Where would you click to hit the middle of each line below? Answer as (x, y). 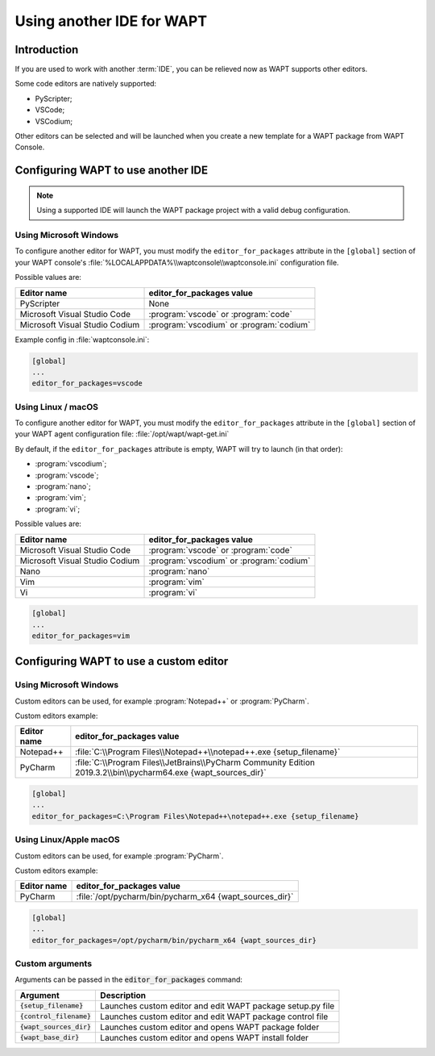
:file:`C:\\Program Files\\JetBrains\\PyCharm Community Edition (195, 762)
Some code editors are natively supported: (86, 84)
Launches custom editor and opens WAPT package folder (210, 1027)
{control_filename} (56, 1016)
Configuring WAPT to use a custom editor (122, 662)
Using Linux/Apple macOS (67, 840)
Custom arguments (54, 964)
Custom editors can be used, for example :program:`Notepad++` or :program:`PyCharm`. (162, 701)
